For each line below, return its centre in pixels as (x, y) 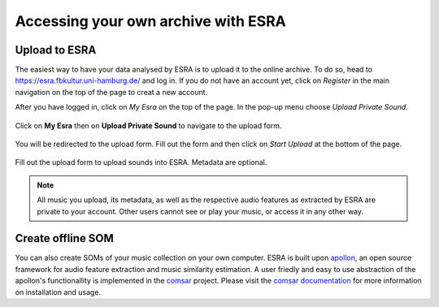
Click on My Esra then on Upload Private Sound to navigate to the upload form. (148, 125)
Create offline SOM (64, 238)
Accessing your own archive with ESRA (150, 21)
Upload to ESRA (56, 50)
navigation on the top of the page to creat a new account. (111, 92)
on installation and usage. (58, 292)
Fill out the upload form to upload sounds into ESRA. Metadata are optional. (141, 162)
